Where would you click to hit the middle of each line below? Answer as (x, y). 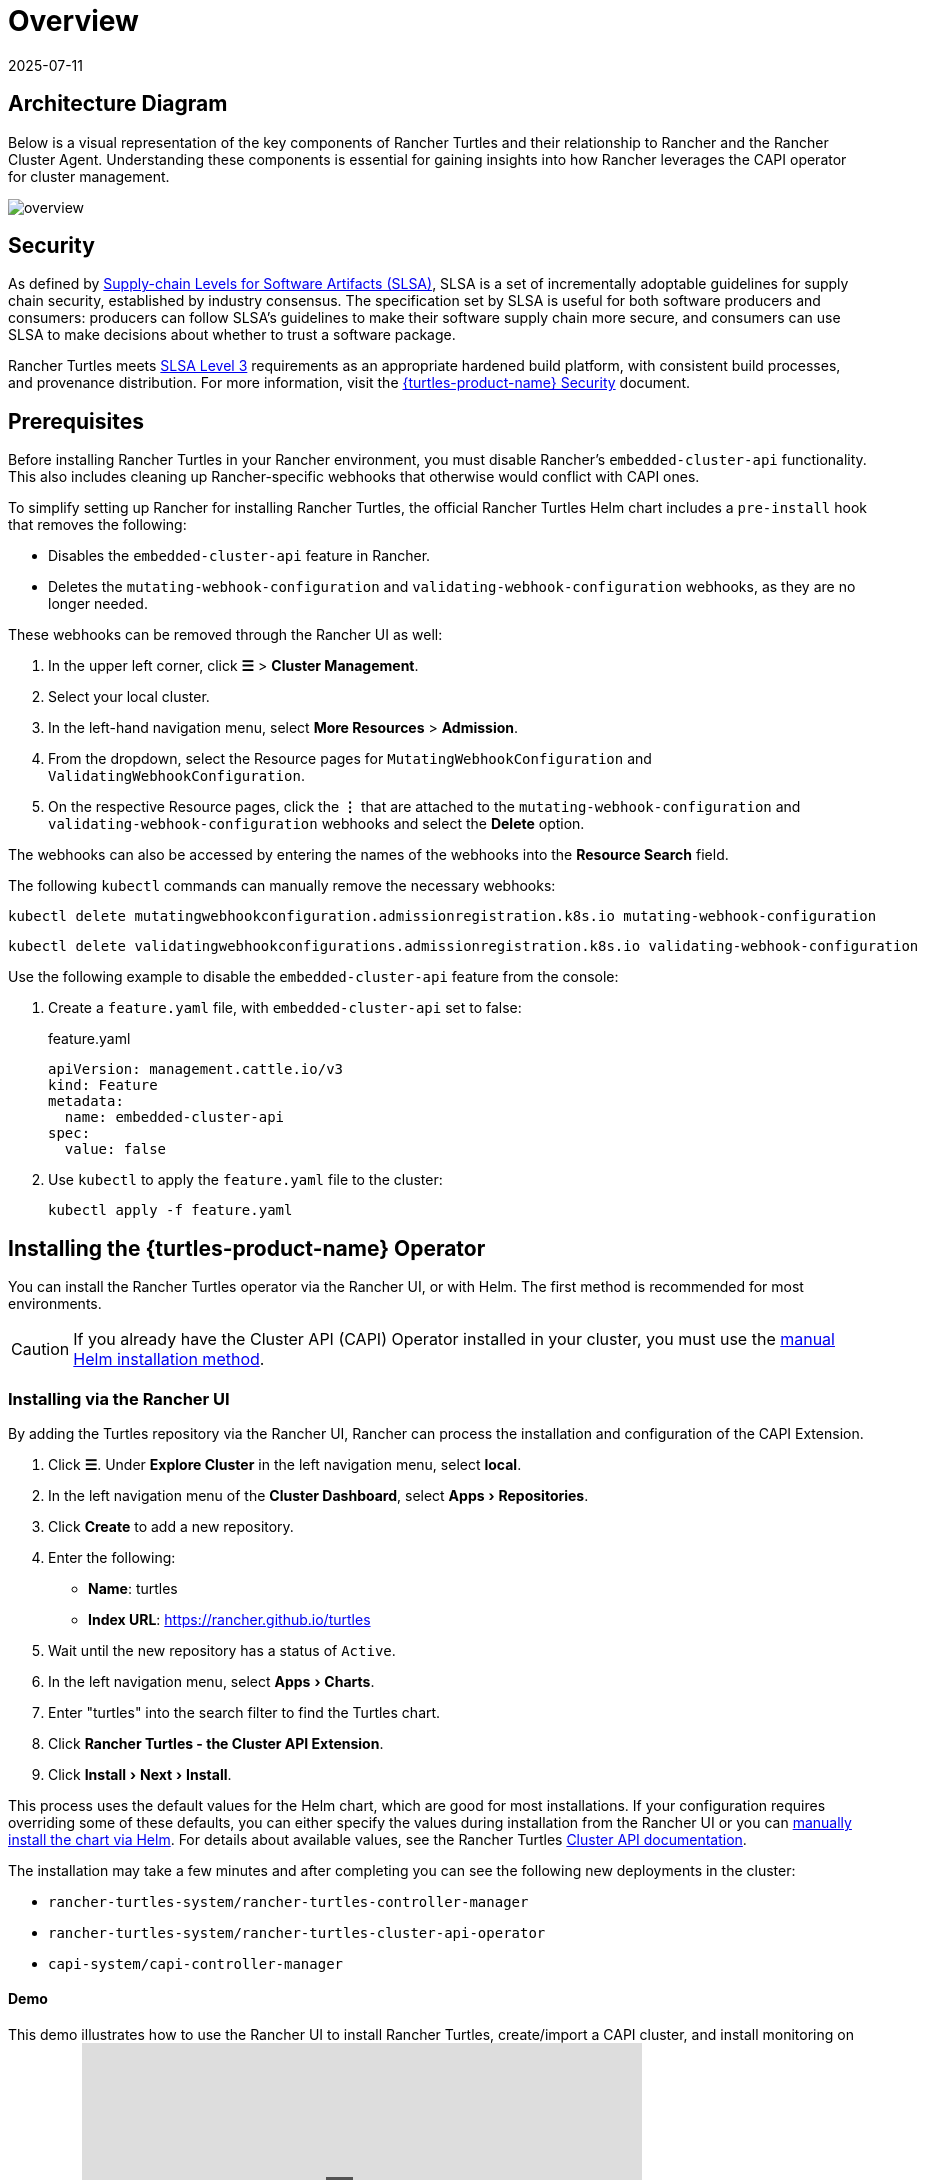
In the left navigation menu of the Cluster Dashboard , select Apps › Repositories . (318, 1495)
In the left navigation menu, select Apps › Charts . (211, 1681)
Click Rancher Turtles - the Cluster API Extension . (216, 1743)
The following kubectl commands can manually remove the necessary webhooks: (282, 886)
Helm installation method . (169, 1359)
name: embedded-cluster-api (174, 1117)
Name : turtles (133, 1588)
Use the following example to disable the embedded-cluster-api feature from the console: (313, 977)
